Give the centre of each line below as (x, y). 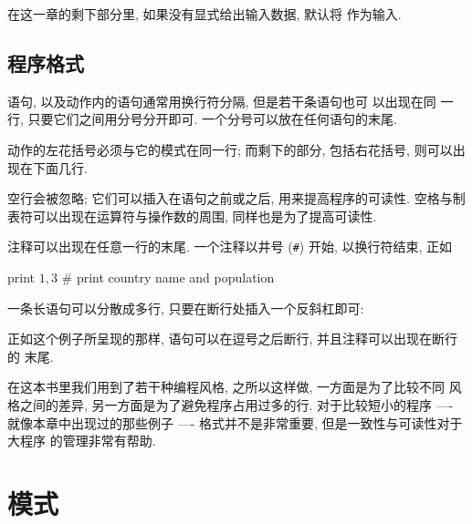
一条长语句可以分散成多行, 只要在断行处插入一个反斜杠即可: (186, 308)
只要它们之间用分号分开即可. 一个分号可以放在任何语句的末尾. (212, 119)
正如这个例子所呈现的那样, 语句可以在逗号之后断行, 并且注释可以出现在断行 (233, 339)
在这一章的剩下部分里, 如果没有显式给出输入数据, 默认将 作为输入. (205, 14)
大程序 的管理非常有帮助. (82, 441)
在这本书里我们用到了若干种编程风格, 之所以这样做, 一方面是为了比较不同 (226, 387)
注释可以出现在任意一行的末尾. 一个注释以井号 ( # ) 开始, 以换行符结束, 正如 (230, 247)
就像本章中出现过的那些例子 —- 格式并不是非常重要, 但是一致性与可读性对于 (235, 422)
